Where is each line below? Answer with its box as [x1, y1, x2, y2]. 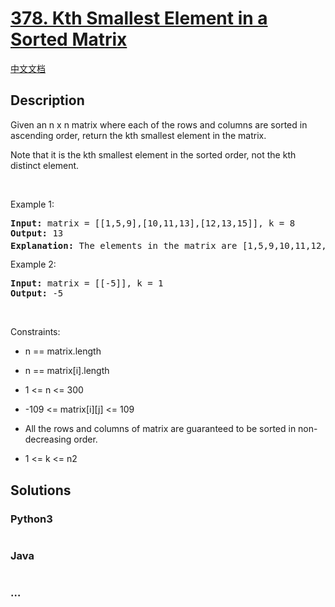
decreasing [24, 433, 72, 446]
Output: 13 [10, 227, 64, 239]
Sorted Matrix [10, 28, 128, 51]
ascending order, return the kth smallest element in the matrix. [10, 129, 267, 141]
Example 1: [10, 198, 55, 210]
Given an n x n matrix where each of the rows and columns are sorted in [10, 118, 308, 131]
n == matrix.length [24, 345, 102, 357]
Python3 [10, 512, 53, 526]
